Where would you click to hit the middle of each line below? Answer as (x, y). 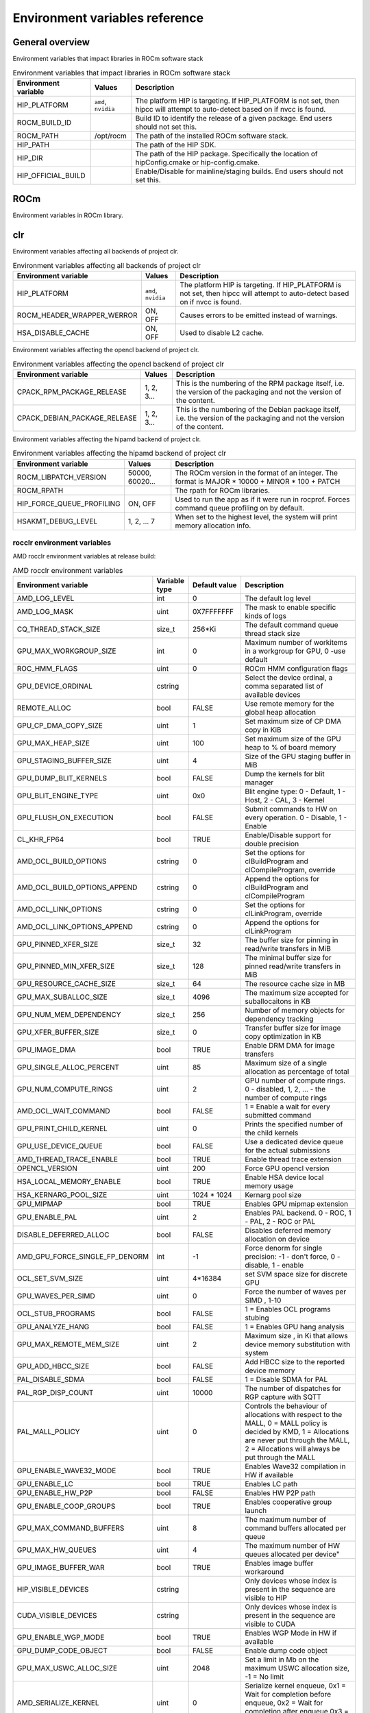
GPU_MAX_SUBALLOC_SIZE (62, 997)
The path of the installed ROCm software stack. (212, 136)
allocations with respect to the (293, 1415)
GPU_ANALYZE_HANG (53, 1327)
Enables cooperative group (288, 1502)
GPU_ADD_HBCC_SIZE (53, 1366)
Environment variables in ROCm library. (68, 215)
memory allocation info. (213, 526)
